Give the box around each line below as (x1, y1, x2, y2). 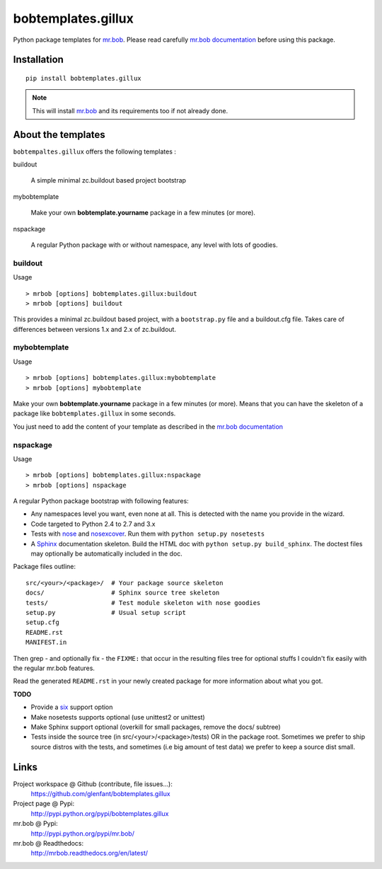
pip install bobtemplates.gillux (25, 74, 141, 82)
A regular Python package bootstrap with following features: (13, 497, 189, 505)
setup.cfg (25, 618, 59, 626)
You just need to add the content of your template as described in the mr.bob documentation (13, 422, 283, 431)
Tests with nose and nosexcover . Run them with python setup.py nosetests (30, 529, 265, 538)
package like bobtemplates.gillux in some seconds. (13, 409, 176, 418)
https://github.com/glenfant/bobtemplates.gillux (30, 789, 171, 798)
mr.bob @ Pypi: (13, 819, 58, 828)
